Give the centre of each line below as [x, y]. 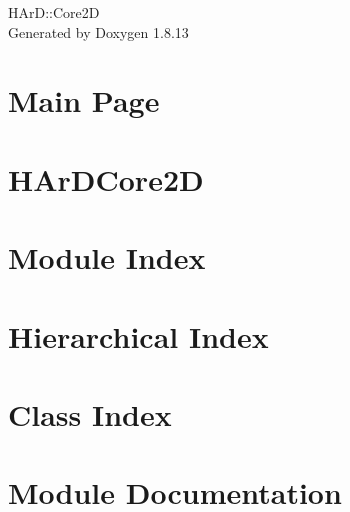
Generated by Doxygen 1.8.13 [98, 31]
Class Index [90, 413]
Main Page [84, 100]
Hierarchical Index [138, 335]
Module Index [107, 257]
